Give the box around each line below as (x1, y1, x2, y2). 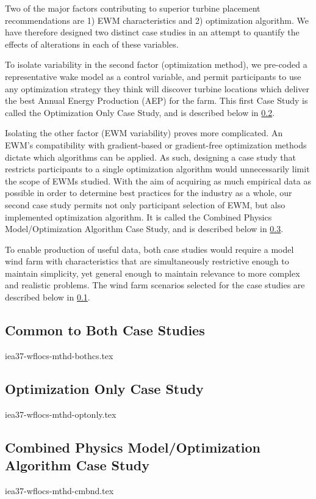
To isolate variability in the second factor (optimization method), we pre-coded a (5, 58, 307, 71)
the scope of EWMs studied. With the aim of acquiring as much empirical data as (5, 174, 311, 187)
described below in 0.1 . (5, 291, 90, 304)
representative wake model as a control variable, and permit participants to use (5, 70, 301, 82)
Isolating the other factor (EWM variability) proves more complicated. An (5, 126, 283, 139)
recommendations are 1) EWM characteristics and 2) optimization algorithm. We (5, 13, 309, 26)
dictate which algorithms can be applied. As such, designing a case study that (5, 150, 296, 163)
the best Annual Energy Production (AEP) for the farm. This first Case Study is (5, 94, 308, 107)
